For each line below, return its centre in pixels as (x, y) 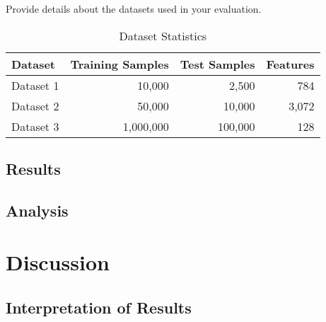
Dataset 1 (35, 85)
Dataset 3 (35, 126)
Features (290, 64)
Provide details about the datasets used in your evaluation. (134, 8)
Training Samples (120, 64)
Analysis (37, 210)
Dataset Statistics (163, 35)
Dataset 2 (35, 105)
